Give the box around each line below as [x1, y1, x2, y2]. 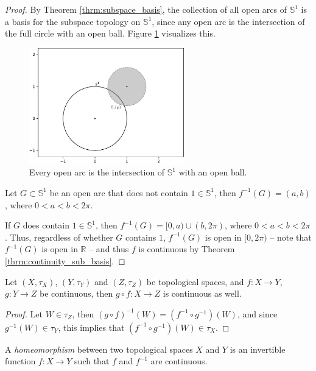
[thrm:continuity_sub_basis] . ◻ [5, 254, 125, 267]
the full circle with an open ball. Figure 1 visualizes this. [5, 27, 216, 40]
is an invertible [230, 342, 286, 355]
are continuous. [150, 355, 208, 367]
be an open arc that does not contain [49, 186, 188, 199]
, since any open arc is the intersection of [152, 15, 305, 27]
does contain [23, 219, 69, 231]
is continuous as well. [163, 287, 242, 300]
